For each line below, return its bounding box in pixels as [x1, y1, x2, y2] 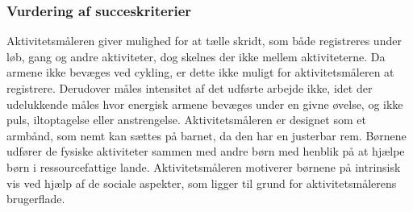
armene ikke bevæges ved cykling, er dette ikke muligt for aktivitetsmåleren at [6, 64, 394, 81]
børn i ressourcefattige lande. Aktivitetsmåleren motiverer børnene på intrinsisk [6, 158, 401, 175]
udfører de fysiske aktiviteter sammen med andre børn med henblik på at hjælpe [6, 143, 405, 160]
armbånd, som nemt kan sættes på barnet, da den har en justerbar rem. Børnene [6, 127, 407, 143]
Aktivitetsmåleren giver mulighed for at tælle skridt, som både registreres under [6, 32, 402, 49]
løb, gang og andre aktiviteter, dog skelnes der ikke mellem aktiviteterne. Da [6, 48, 386, 64]
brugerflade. [6, 190, 65, 207]
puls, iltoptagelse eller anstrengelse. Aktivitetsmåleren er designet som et [6, 111, 366, 128]
